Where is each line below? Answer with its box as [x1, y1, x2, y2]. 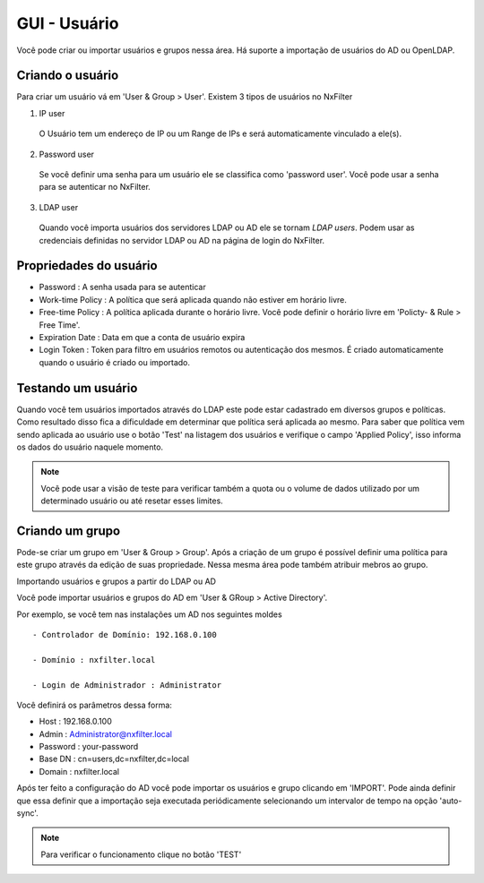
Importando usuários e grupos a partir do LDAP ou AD [16, 576, 217, 587]
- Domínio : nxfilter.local [32, 655, 156, 664]
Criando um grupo [16, 523, 121, 538]
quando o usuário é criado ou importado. [39, 356, 191, 367]
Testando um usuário [16, 381, 138, 396]
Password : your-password [39, 742, 139, 752]
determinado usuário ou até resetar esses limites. [40, 495, 223, 506]
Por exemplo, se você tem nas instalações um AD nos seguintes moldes [16, 609, 282, 620]
